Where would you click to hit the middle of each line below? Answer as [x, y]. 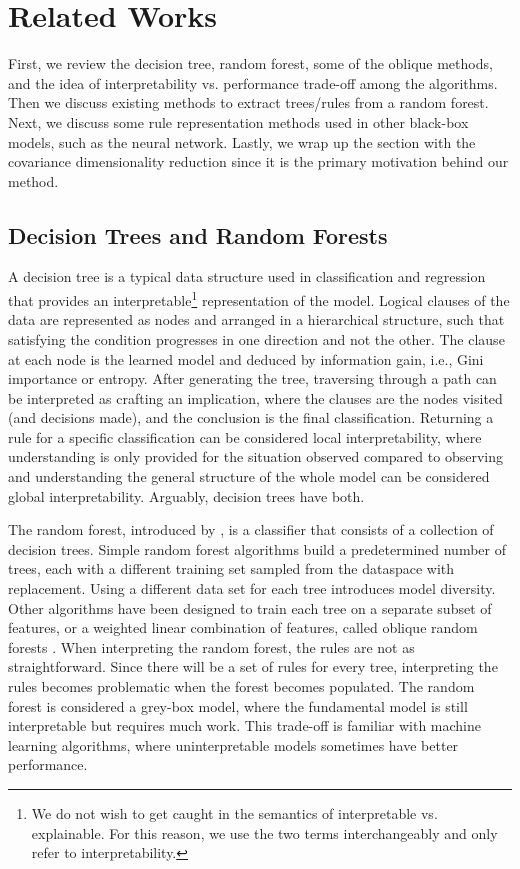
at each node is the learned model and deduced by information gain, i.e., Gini [246, 358]
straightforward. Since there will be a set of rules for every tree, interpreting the [253, 666]
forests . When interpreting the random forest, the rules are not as [211, 646]
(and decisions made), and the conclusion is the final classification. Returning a [251, 417]
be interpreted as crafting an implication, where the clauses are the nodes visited [255, 397]
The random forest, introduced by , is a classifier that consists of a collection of [251, 529]
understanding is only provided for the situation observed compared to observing [255, 456]
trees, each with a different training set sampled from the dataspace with [231, 568]
